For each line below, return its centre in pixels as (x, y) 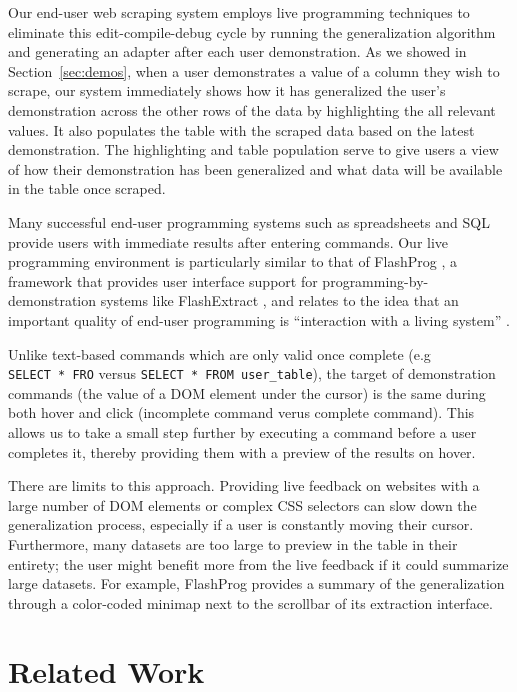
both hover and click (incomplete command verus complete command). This (241, 412)
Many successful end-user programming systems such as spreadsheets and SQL (249, 221)
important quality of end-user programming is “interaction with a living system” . (259, 319)
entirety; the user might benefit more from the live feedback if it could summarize (258, 563)
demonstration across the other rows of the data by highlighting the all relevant (252, 109)
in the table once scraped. (87, 188)
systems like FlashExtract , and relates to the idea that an (279, 300)
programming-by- (375, 280)
